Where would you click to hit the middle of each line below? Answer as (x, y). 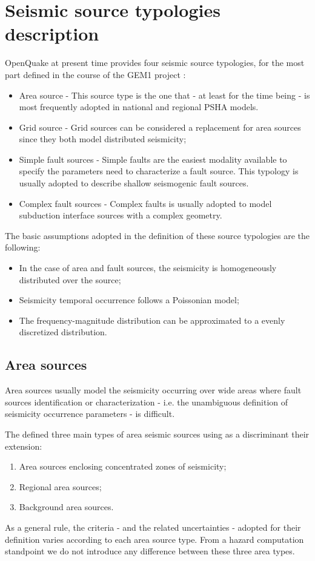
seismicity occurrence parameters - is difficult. (90, 414)
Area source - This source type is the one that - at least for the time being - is (164, 95)
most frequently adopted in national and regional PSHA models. (139, 107)
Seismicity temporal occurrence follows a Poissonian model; (129, 300)
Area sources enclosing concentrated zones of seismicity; (123, 466)
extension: (24, 446)
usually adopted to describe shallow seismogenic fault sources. (134, 183)
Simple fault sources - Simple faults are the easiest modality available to (153, 159)
